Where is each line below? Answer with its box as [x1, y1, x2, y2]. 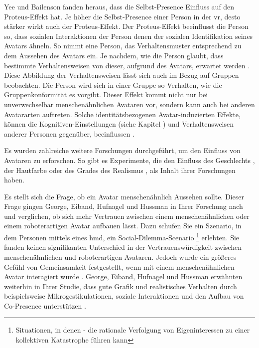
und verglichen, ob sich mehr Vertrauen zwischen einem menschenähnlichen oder [4, 210, 250, 221]
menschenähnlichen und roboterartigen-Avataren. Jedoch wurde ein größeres [4, 251, 237, 262]
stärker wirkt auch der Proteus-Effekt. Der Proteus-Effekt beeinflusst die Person [4, 21, 249, 31]
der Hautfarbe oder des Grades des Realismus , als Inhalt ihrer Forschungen [4, 165, 236, 175]
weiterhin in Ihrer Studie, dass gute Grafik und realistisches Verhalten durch [4, 281, 237, 291]
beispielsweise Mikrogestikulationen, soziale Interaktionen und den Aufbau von [4, 291, 244, 301]
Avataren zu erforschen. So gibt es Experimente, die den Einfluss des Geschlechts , [4, 155, 255, 165]
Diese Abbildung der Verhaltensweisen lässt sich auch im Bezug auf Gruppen [4, 70, 239, 80]
